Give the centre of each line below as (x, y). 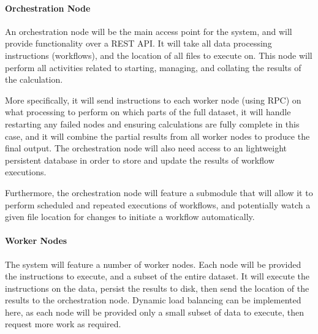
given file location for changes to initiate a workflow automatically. (130, 217)
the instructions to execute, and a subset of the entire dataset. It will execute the (157, 276)
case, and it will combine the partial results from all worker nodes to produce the (157, 136)
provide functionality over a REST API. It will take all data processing (138, 43)
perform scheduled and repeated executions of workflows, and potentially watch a (158, 204)
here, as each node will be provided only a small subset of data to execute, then (155, 312)
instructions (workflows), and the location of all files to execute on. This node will (159, 55)
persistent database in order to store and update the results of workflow (140, 160)
